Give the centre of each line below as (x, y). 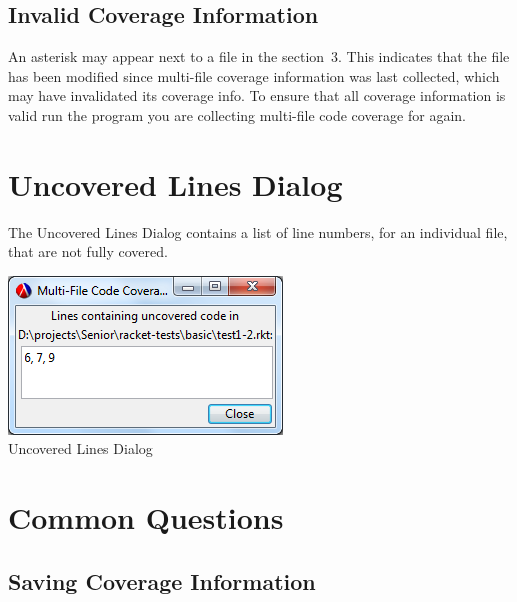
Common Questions (146, 517)
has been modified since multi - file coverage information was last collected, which (254, 75)
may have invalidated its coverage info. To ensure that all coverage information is (257, 95)
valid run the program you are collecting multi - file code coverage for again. (237, 114)
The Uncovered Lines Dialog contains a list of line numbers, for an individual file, (258, 231)
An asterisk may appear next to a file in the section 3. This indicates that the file (259, 56)
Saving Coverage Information (162, 580)
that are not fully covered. (88, 251)
